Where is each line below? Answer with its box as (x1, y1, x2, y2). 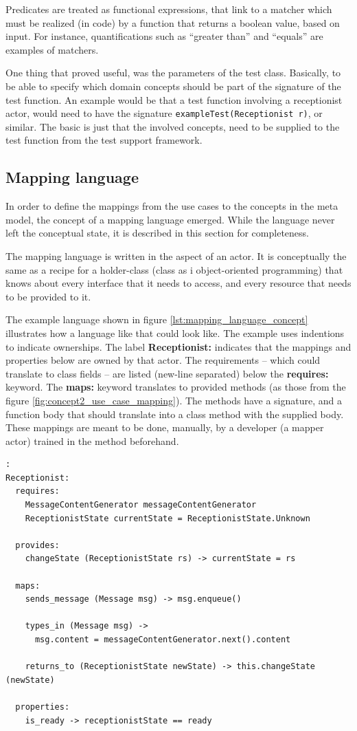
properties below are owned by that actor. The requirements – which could (5, 353, 321, 367)
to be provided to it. (5, 289, 91, 303)
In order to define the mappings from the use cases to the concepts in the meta (5, 199, 338, 213)
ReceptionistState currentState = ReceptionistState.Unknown (25, 513, 310, 523)
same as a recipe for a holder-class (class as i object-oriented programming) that (5, 262, 343, 276)
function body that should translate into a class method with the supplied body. (5, 406, 344, 421)
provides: (15, 540, 60, 550)
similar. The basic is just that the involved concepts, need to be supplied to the (5, 119, 340, 133)
